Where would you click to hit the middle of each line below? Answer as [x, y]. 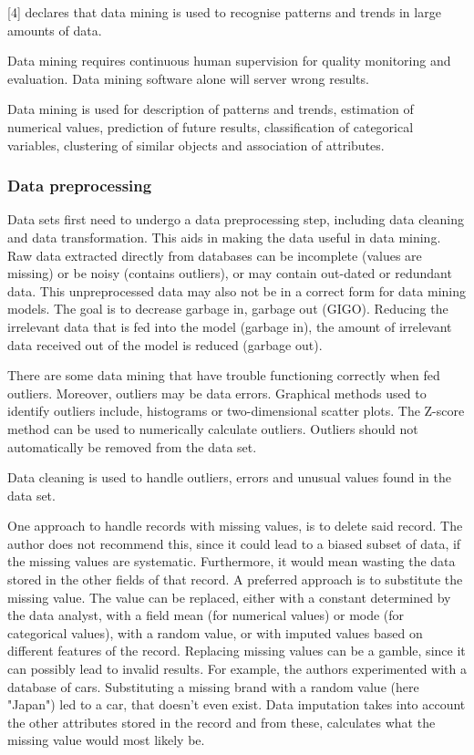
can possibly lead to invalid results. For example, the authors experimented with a [237, 669]
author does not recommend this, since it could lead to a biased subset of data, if [234, 543]
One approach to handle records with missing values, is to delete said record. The [235, 526]
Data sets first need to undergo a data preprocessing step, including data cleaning [236, 219]
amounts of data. [55, 30]
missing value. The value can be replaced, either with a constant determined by [229, 597]
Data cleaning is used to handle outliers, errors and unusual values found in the [229, 477]
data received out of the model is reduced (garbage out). [165, 344]
